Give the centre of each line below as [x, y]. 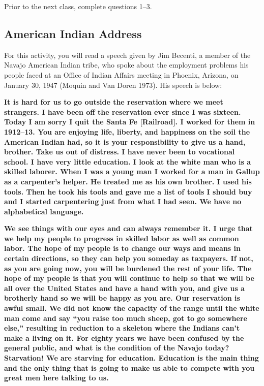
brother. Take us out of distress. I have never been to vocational [120, 152]
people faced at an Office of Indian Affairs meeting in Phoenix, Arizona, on [121, 74]
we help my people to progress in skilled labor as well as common [122, 238]
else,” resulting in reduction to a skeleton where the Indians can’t [122, 328]
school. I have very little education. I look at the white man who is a [128, 161]
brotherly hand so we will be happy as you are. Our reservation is [122, 298]
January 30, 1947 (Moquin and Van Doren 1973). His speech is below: [113, 85]
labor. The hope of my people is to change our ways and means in [122, 248]
